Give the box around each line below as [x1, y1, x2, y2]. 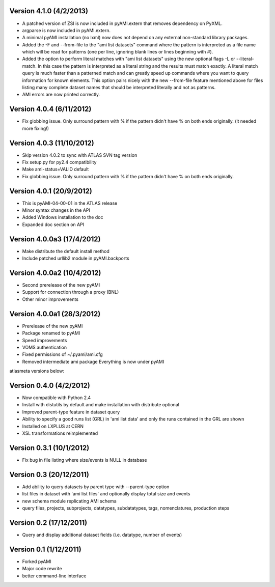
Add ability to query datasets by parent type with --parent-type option [22, 484, 170, 490]
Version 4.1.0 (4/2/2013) [9, 7, 89, 15]
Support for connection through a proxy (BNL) [22, 289, 119, 295]
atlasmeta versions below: [9, 368, 65, 374]
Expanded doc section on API [22, 221, 85, 228]
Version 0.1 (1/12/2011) [9, 545, 81, 553]
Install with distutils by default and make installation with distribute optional [22, 402, 179, 408]
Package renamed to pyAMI [22, 330, 80, 336]
